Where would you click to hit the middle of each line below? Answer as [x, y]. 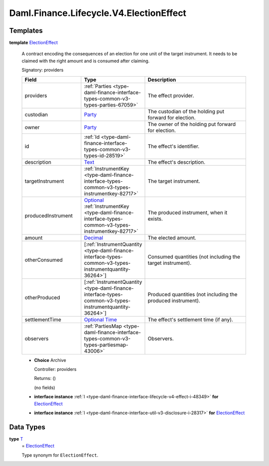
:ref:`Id [92, 137]
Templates [26, 31]
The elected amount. [172, 237]
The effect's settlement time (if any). [191, 320]
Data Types [27, 427]
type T [16, 439]
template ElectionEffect [34, 43]
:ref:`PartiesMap [103, 326]
